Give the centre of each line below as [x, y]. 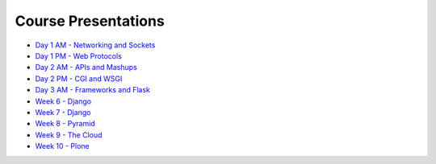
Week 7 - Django [63, 112]
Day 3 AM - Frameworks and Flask [93, 90]
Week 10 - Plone [63, 146]
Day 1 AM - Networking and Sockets [95, 45]
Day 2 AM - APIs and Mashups [86, 68]
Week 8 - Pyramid [65, 124]
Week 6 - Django [63, 101]
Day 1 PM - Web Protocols [79, 55]
